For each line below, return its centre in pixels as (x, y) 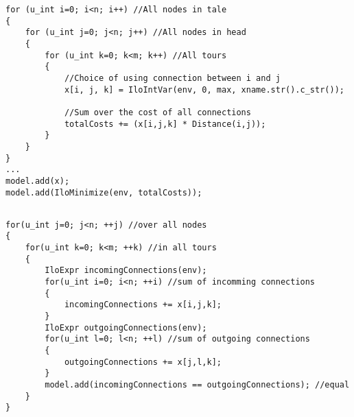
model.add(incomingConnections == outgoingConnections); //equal (197, 385)
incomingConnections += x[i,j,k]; (143, 305)
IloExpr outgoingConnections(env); (126, 327)
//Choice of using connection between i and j (172, 78)
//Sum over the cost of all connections (157, 112)
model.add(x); (38, 181)
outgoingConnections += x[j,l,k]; (143, 362)
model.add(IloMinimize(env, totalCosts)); (104, 192)
